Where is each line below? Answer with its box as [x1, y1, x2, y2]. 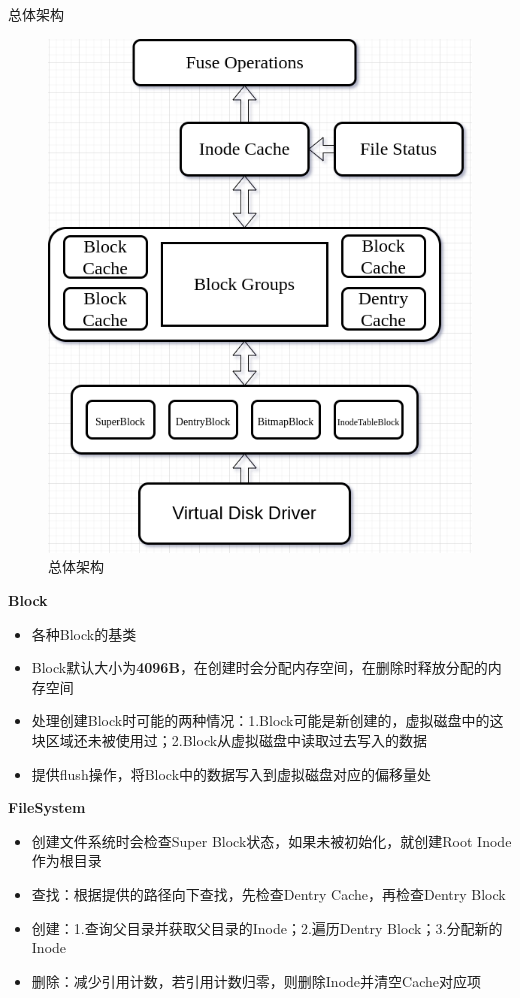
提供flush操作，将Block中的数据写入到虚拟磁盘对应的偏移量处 [31, 763, 432, 784]
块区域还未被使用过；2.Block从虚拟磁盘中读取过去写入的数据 [31, 729, 428, 750]
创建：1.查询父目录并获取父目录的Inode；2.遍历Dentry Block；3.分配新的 [31, 917, 503, 938]
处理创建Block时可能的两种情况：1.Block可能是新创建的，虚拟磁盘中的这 [31, 710, 504, 731]
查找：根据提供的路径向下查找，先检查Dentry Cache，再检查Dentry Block [31, 883, 506, 904]
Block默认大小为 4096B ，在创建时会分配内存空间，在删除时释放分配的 [31, 657, 488, 678]
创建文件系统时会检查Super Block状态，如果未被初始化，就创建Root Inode [31, 830, 512, 851]
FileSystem [8, 797, 86, 818]
